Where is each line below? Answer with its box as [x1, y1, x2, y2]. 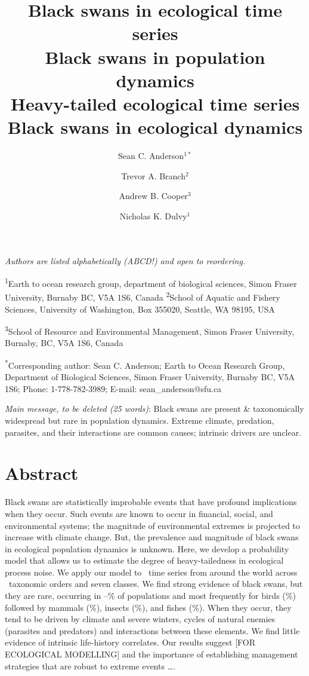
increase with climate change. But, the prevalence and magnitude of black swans [5, 531, 299, 543]
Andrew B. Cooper [119, 189, 188, 202]
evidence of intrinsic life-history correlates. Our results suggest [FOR [5, 636, 255, 649]
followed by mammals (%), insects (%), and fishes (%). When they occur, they [5, 601, 292, 613]
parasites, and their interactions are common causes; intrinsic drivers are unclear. [5, 426, 302, 438]
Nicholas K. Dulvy [119, 209, 187, 222]
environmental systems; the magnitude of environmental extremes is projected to [5, 519, 300, 531]
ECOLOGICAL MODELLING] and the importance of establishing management [5, 648, 298, 660]
